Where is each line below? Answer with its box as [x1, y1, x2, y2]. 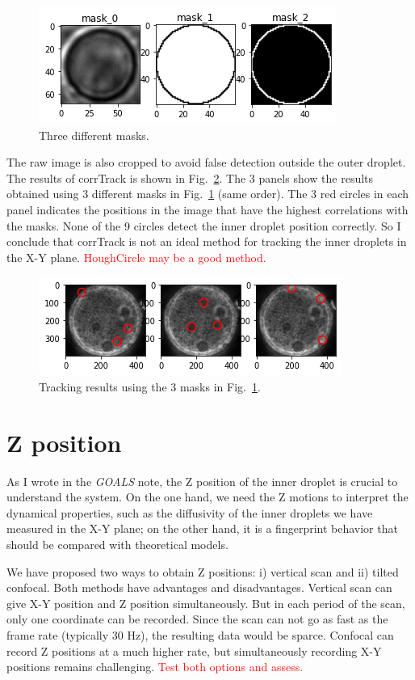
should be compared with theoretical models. [6, 536, 228, 553]
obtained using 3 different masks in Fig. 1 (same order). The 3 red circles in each [6, 185, 409, 202]
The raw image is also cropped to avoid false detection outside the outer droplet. [6, 154, 406, 171]
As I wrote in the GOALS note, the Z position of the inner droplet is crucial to [6, 472, 398, 489]
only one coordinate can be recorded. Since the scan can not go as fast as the [6, 610, 388, 627]
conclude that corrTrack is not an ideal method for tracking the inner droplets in [6, 233, 407, 250]
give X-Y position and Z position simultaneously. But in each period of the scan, [6, 594, 405, 611]
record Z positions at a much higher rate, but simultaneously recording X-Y [6, 642, 382, 659]
